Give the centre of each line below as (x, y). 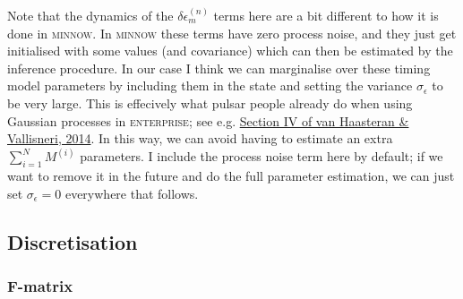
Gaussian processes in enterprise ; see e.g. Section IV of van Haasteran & (208, 120)
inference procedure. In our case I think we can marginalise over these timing (219, 68)
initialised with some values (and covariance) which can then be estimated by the (230, 51)
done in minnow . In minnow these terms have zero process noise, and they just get (232, 33)
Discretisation (73, 241)
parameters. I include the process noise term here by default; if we (262, 156)
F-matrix (40, 285)
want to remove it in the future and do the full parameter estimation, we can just (231, 175)
